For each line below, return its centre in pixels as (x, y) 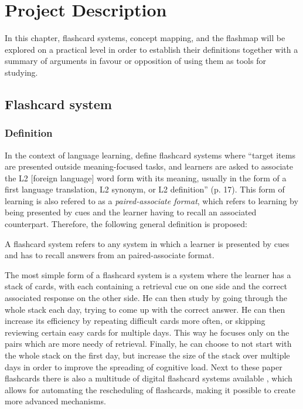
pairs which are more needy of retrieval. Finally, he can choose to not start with (148, 344)
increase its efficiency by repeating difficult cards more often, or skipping (135, 321)
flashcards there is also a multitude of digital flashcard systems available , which (149, 378)
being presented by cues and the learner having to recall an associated (131, 212)
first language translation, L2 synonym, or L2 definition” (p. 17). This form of (145, 189)
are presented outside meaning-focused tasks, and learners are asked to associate (149, 166)
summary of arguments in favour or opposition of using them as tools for (135, 61)
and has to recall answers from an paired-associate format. (110, 255)
